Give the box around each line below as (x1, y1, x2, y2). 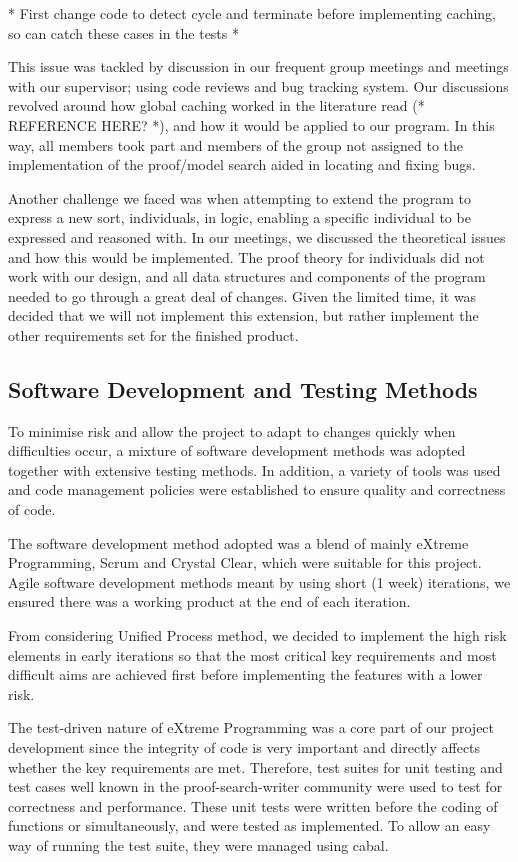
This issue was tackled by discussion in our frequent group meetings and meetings (8, 56, 509, 77)
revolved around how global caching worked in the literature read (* (8, 95, 425, 116)
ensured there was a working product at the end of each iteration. (8, 591, 411, 612)
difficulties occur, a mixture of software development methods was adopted (8, 440, 466, 461)
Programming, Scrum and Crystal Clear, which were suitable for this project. (8, 552, 482, 573)
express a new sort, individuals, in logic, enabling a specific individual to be (8, 207, 471, 228)
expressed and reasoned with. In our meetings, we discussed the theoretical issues (8, 226, 506, 247)
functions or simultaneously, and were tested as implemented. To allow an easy (8, 815, 491, 836)
